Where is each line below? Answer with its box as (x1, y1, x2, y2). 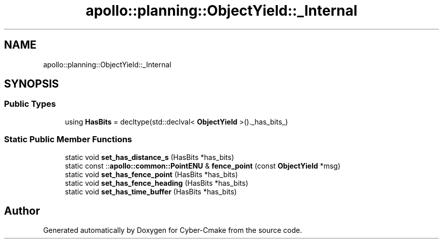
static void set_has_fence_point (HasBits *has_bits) (65, 170, 238, 179)
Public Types (4, 99, 56, 109)
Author (4, 204, 40, 217)
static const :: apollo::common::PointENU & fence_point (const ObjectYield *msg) (65, 161, 341, 170)
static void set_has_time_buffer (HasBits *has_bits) (65, 187, 237, 196)
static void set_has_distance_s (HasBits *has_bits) (65, 152, 234, 161)
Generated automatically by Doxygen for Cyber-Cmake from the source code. (43, 226, 302, 235)
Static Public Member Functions (4, 134, 132, 145)
